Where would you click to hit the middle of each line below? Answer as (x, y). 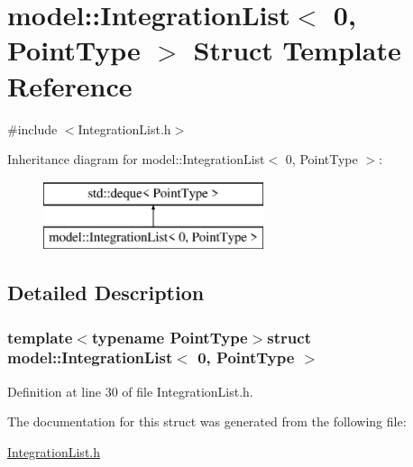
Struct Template (297, 50)
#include (32, 128)
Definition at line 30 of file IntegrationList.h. (130, 391)
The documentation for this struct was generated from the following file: (207, 421)
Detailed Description (106, 293)
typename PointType (170, 337)
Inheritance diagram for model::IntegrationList (136, 159)
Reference (70, 85)
